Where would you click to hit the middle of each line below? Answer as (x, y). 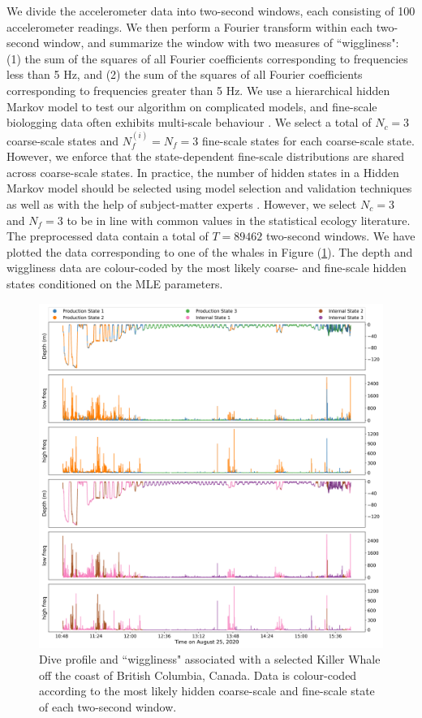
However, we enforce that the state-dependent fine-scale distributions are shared (206, 156)
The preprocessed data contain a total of (108, 236)
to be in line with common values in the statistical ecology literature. (239, 220)
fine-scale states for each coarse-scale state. (308, 140)
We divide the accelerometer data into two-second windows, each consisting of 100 (211, 11)
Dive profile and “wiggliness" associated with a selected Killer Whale (210, 659)
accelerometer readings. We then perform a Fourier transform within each (190, 26)
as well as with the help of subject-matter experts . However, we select (182, 203)
